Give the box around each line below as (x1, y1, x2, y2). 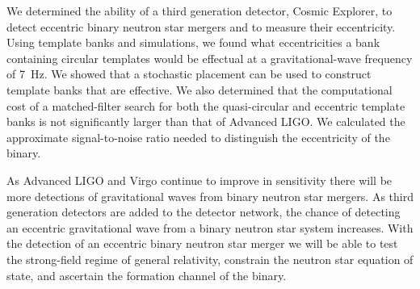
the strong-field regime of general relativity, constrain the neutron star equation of (6, 250, 414, 267)
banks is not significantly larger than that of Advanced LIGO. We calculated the (6, 113, 405, 130)
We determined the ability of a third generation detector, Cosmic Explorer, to (6, 2, 393, 19)
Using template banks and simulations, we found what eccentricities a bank (6, 34, 380, 51)
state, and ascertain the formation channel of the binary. (6, 266, 287, 283)
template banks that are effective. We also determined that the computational (6, 81, 393, 98)
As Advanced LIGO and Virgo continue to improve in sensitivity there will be (6, 171, 393, 188)
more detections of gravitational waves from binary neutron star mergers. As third (6, 187, 414, 204)
